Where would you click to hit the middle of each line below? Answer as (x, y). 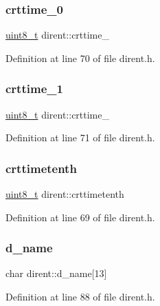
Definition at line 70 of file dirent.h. (80, 58)
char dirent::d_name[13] (56, 273)
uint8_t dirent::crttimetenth (65, 194)
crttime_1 (34, 89)
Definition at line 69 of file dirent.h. (80, 217)
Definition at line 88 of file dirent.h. (80, 297)
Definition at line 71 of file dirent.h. (80, 137)
